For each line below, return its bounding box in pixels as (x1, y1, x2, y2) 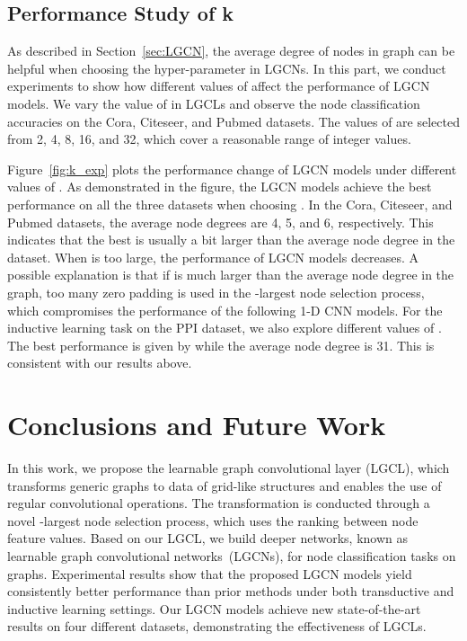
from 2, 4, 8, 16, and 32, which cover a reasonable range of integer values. (7, 129, 411, 148)
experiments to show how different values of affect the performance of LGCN (7, 76, 430, 95)
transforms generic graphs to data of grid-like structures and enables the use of (7, 476, 442, 494)
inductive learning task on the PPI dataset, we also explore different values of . (7, 318, 442, 337)
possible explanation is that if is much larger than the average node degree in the (7, 265, 454, 284)
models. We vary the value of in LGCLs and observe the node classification (7, 93, 420, 112)
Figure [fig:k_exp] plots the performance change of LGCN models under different (7, 159, 457, 178)
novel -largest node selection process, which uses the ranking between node (7, 511, 419, 530)
